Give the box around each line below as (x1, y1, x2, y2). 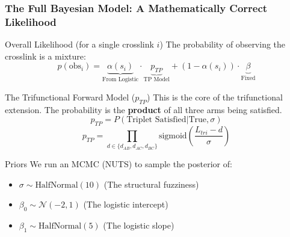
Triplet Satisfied (126, 115, 187, 125)
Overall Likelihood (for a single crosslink (5, 38, 154, 51)
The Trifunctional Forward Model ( (5, 90, 135, 103)
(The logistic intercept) (83, 198, 168, 211)
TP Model (143, 76, 170, 83)
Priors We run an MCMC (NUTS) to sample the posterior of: (5, 158, 232, 170)
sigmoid (158, 131, 187, 140)
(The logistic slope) (103, 219, 174, 232)
